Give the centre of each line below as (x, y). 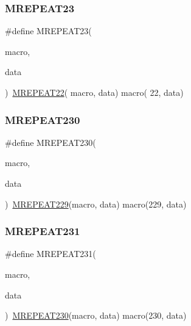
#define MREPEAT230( (50, 142)
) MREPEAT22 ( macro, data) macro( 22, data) (94, 92)
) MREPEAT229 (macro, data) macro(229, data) (96, 204)
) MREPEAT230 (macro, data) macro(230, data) (96, 315)
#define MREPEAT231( (50, 254)
